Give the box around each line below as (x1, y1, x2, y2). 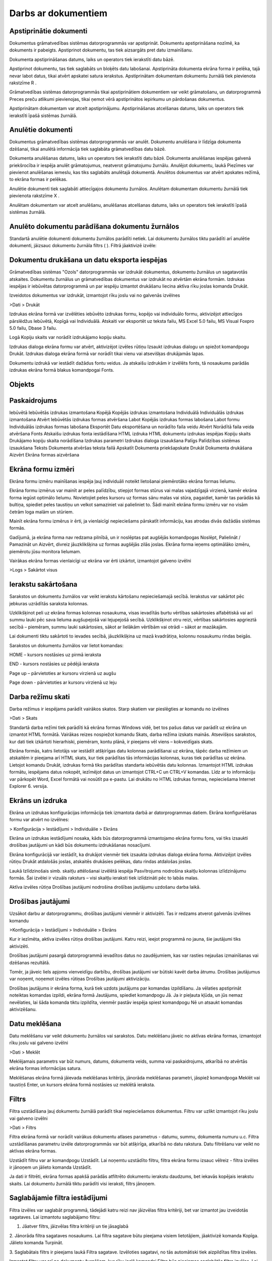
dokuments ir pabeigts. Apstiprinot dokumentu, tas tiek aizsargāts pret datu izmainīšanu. (9, 47, 193, 53)
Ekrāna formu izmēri (9, 465, 75, 474)
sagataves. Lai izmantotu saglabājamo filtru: (9, 1214, 101, 1220)
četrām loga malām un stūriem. (9, 508, 74, 514)
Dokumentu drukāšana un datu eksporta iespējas (9, 256, 168, 264)
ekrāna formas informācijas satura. (9, 1065, 82, 1071)
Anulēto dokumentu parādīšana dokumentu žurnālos (9, 222, 180, 231)
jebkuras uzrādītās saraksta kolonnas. (9, 600, 89, 606)
